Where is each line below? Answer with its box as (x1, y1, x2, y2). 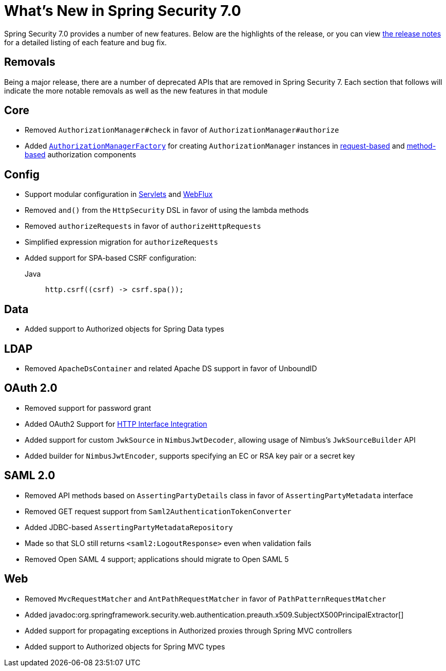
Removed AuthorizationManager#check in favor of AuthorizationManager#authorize (25, 125, 339, 135)
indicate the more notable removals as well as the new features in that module (4, 86, 268, 95)
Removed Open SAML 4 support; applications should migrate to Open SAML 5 (25, 554, 289, 564)
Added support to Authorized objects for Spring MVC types (25, 642, 225, 651)
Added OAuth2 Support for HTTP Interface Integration (25, 419, 207, 428)
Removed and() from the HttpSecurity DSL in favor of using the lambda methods (25, 206, 309, 215)
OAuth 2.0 (4, 382, 57, 395)
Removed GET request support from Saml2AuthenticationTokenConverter (25, 506, 292, 516)
